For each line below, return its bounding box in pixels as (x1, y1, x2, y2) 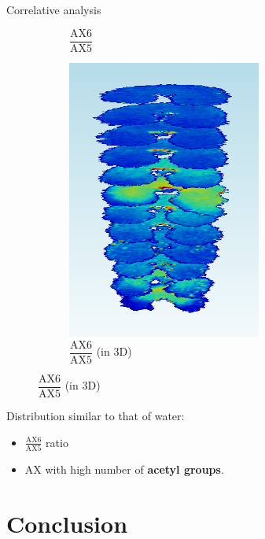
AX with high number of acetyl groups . (24, 460, 224, 477)
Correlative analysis (6, 2, 101, 17)
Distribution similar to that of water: (6, 408, 185, 424)
